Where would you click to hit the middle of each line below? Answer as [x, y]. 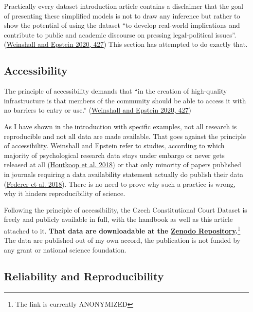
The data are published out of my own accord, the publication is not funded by [122, 240]
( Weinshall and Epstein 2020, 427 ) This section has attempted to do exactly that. [126, 44]
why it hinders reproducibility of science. [65, 193]
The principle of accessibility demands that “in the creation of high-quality [116, 91]
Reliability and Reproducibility [84, 276]
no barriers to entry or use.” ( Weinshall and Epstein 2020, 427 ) [98, 110]
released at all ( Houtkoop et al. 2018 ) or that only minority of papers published [123, 165]
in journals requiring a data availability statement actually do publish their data [124, 174]
